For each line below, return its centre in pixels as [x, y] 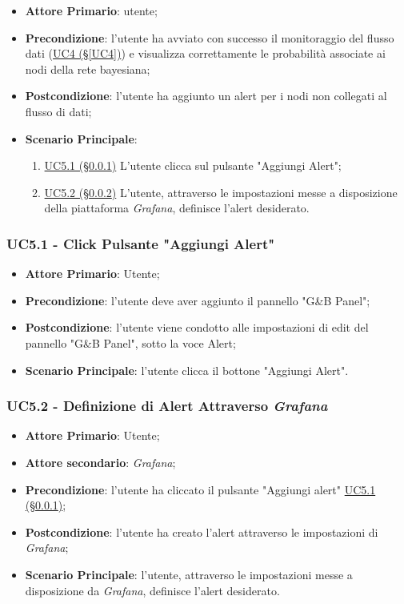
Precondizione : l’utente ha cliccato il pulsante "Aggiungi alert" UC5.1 [200, 489]
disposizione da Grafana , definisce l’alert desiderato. [152, 590]
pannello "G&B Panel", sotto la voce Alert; [130, 342]
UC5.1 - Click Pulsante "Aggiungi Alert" [141, 243]
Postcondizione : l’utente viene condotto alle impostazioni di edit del [197, 327]
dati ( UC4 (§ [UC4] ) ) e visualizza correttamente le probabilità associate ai [205, 53]
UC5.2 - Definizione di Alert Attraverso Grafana [167, 406]
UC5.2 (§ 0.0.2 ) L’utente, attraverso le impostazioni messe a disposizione [221, 192]
